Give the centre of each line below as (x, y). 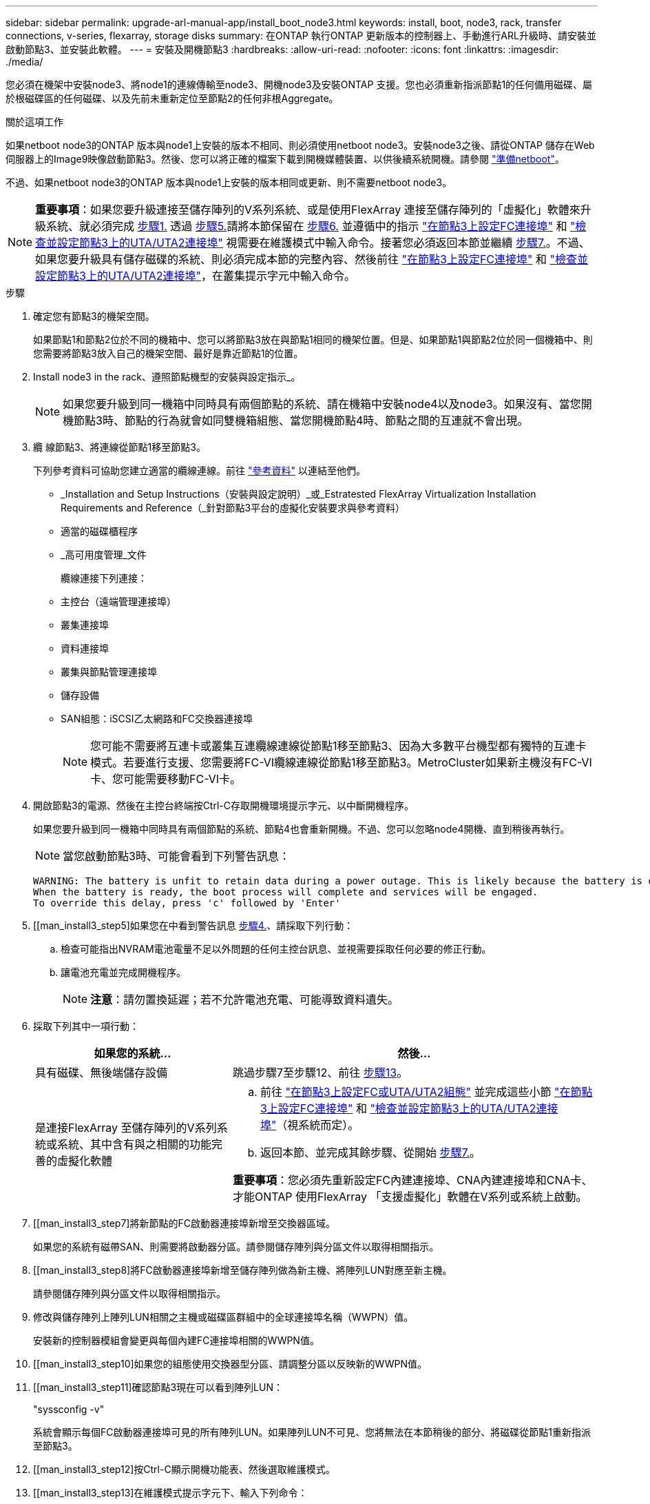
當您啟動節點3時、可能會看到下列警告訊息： (176, 856)
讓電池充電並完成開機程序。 (123, 972)
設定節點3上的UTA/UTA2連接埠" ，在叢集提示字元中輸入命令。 (196, 276)
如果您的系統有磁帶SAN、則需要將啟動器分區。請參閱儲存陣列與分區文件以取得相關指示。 (236, 1247)
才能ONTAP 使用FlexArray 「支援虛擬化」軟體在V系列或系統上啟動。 (410, 1197)
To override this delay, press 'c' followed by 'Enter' (187, 903)
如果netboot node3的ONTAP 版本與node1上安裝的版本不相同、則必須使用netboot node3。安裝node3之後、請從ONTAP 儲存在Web (300, 145)
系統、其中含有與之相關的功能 (135, 1144)
